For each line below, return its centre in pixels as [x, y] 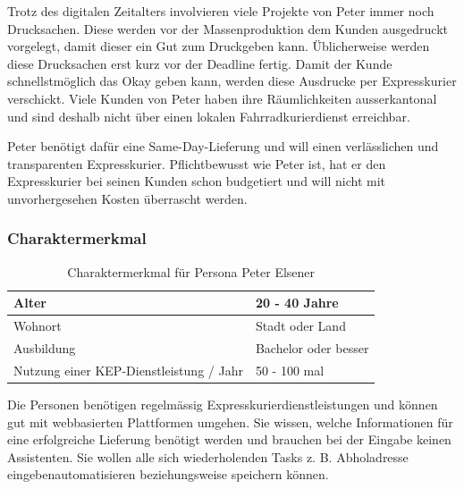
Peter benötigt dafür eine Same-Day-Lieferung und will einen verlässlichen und [223, 146]
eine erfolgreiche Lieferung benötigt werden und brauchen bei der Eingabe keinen [229, 439]
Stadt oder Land [300, 326]
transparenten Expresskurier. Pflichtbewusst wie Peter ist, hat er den [197, 163]
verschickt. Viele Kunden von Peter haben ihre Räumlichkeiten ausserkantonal [222, 98]
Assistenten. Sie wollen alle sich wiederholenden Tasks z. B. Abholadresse [208, 456]
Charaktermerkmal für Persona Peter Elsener [191, 271]
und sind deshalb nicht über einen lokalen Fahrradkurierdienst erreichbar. [209, 116]
